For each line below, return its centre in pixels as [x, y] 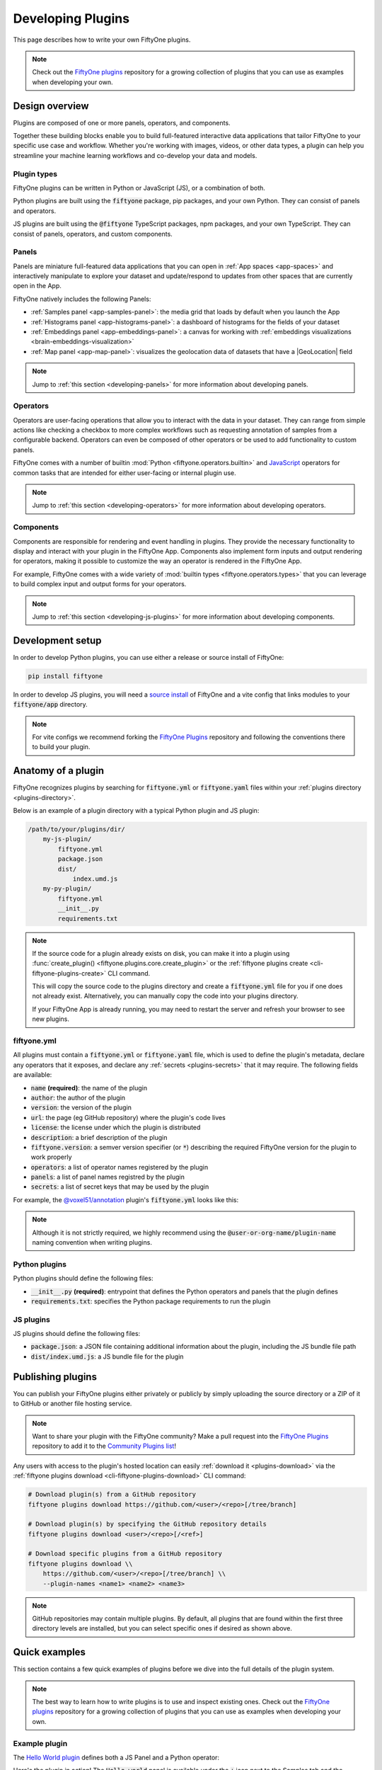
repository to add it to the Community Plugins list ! [104, 1446]
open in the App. [37, 286]
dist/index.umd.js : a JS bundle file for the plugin [107, 1357]
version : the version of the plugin [81, 1107]
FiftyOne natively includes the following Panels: [82, 299]
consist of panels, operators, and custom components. [93, 234]
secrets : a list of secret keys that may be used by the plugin [120, 1187]
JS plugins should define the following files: [77, 1334]
